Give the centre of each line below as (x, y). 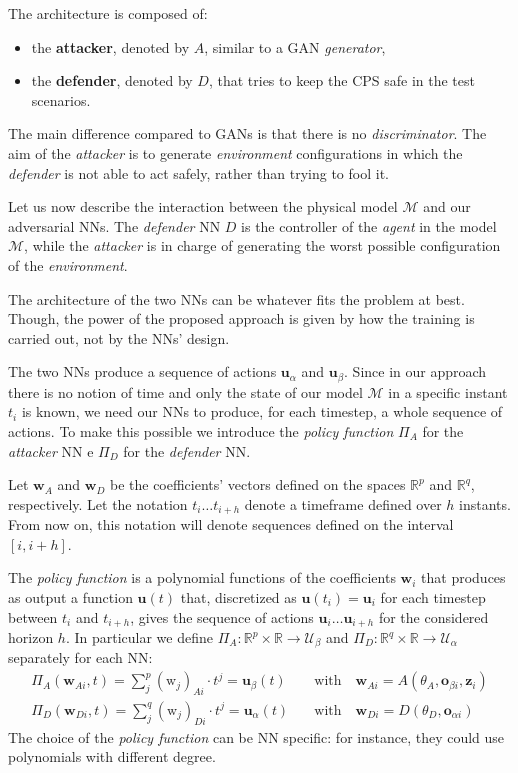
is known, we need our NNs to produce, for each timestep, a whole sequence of (262, 411)
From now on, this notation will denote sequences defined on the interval (231, 524)
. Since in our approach (415, 371)
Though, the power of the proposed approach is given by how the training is (241, 318)
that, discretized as (238, 596)
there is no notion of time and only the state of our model (185, 391)
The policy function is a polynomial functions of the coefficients (202, 577)
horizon (31, 637)
